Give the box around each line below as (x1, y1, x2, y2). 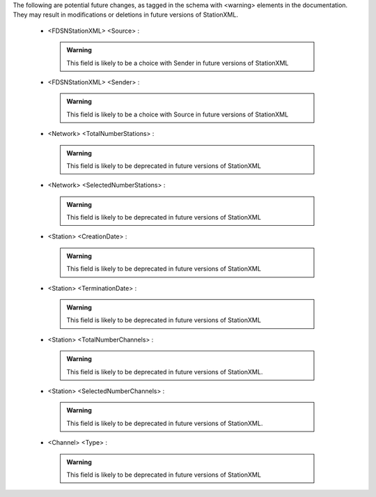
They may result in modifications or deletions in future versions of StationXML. (13, 10, 238, 19)
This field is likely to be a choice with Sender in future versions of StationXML (66, 59, 289, 67)
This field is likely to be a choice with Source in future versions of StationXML (66, 110, 289, 118)
